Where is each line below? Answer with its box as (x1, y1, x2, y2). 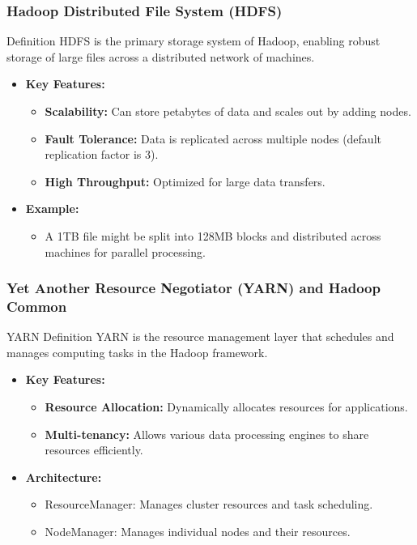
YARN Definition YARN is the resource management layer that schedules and (6, 328, 394, 345)
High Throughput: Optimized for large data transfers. (45, 172, 326, 189)
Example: (25, 200, 79, 217)
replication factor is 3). (45, 146, 159, 163)
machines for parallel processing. (45, 243, 206, 260)
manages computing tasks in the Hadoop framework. (6, 343, 268, 360)
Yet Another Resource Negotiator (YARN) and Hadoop (6, 278, 381, 298)
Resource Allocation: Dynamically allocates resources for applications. (45, 398, 408, 415)
